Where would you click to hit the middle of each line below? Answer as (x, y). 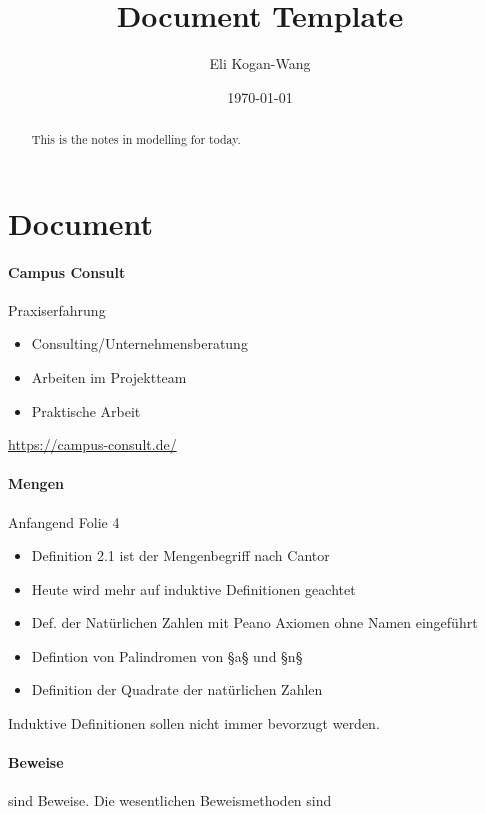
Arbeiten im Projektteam (109, 376)
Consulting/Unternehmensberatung (139, 343)
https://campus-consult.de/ (92, 444)
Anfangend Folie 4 (64, 521)
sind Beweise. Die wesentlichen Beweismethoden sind (170, 800)
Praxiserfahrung (57, 309)
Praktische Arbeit (86, 410)
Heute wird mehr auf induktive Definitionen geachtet (193, 588)
